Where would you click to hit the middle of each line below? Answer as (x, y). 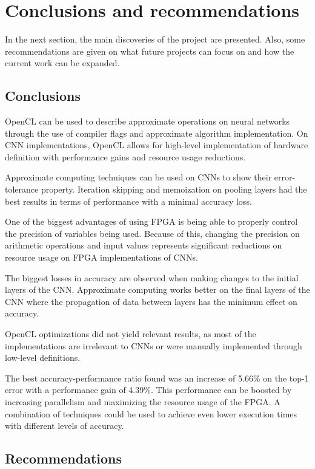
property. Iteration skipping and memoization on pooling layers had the (174, 189)
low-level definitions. (43, 358)
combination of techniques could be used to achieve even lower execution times (151, 413)
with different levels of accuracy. (65, 426)
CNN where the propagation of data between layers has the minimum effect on (151, 301)
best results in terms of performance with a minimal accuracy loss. (128, 201)
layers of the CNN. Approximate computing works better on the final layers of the (157, 289)
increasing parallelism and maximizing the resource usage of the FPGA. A (143, 401)
